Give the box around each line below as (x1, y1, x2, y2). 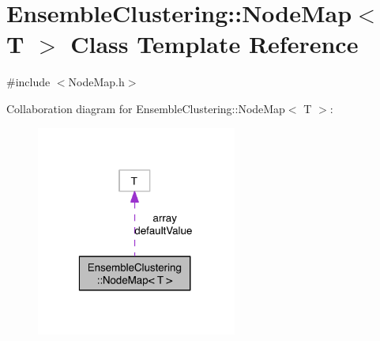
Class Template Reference (70, 28, 359, 60)
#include (6, 74, 51, 90)
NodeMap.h (68, 74, 125, 90)
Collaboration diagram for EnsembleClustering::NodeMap (6, 100, 285, 116)
